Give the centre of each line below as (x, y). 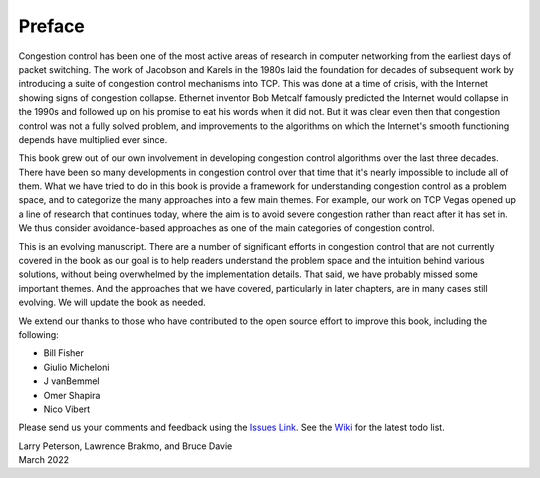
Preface (51, 26)
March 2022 (44, 460)
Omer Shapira (72, 395)
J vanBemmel (71, 381)
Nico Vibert (67, 409)
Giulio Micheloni (76, 367)
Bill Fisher (64, 353)
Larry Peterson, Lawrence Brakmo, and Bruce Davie (125, 446)
